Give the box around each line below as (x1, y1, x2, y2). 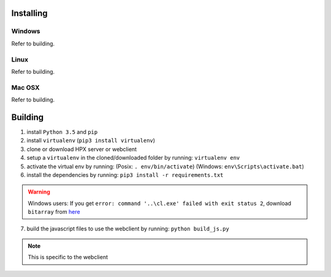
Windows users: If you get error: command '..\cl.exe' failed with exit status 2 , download (28, 200, 291, 207)
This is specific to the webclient (28, 254, 108, 261)
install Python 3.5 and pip (26, 128, 98, 135)
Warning (28, 188, 50, 196)
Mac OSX (11, 83, 40, 92)
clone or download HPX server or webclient (26, 145, 137, 153)
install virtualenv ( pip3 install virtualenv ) (26, 137, 156, 144)
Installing (11, 8, 48, 18)
